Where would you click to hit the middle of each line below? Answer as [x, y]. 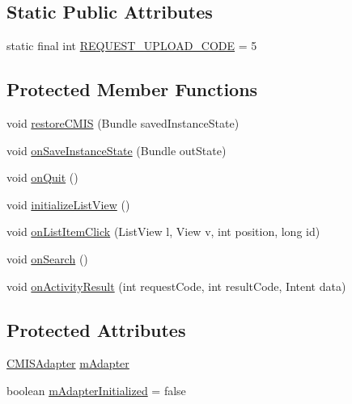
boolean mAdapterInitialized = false [96, 390]
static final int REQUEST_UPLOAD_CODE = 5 [132, 46]
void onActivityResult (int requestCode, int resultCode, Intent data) [176, 286]
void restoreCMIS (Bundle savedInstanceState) [123, 123]
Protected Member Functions [132, 89]
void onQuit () [42, 177]
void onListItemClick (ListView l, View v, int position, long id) [163, 231]
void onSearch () [47, 258]
